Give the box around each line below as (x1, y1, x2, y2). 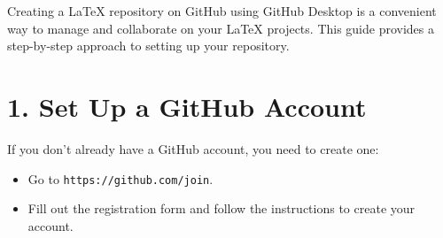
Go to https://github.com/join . (27, 169, 214, 188)
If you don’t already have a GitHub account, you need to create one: (7, 139, 379, 157)
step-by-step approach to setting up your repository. (7, 36, 290, 55)
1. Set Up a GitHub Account (7, 88, 367, 124)
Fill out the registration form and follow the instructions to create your (27, 199, 416, 218)
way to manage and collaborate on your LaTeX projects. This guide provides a (7, 19, 435, 37)
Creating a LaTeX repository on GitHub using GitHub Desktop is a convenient (7, 2, 437, 19)
